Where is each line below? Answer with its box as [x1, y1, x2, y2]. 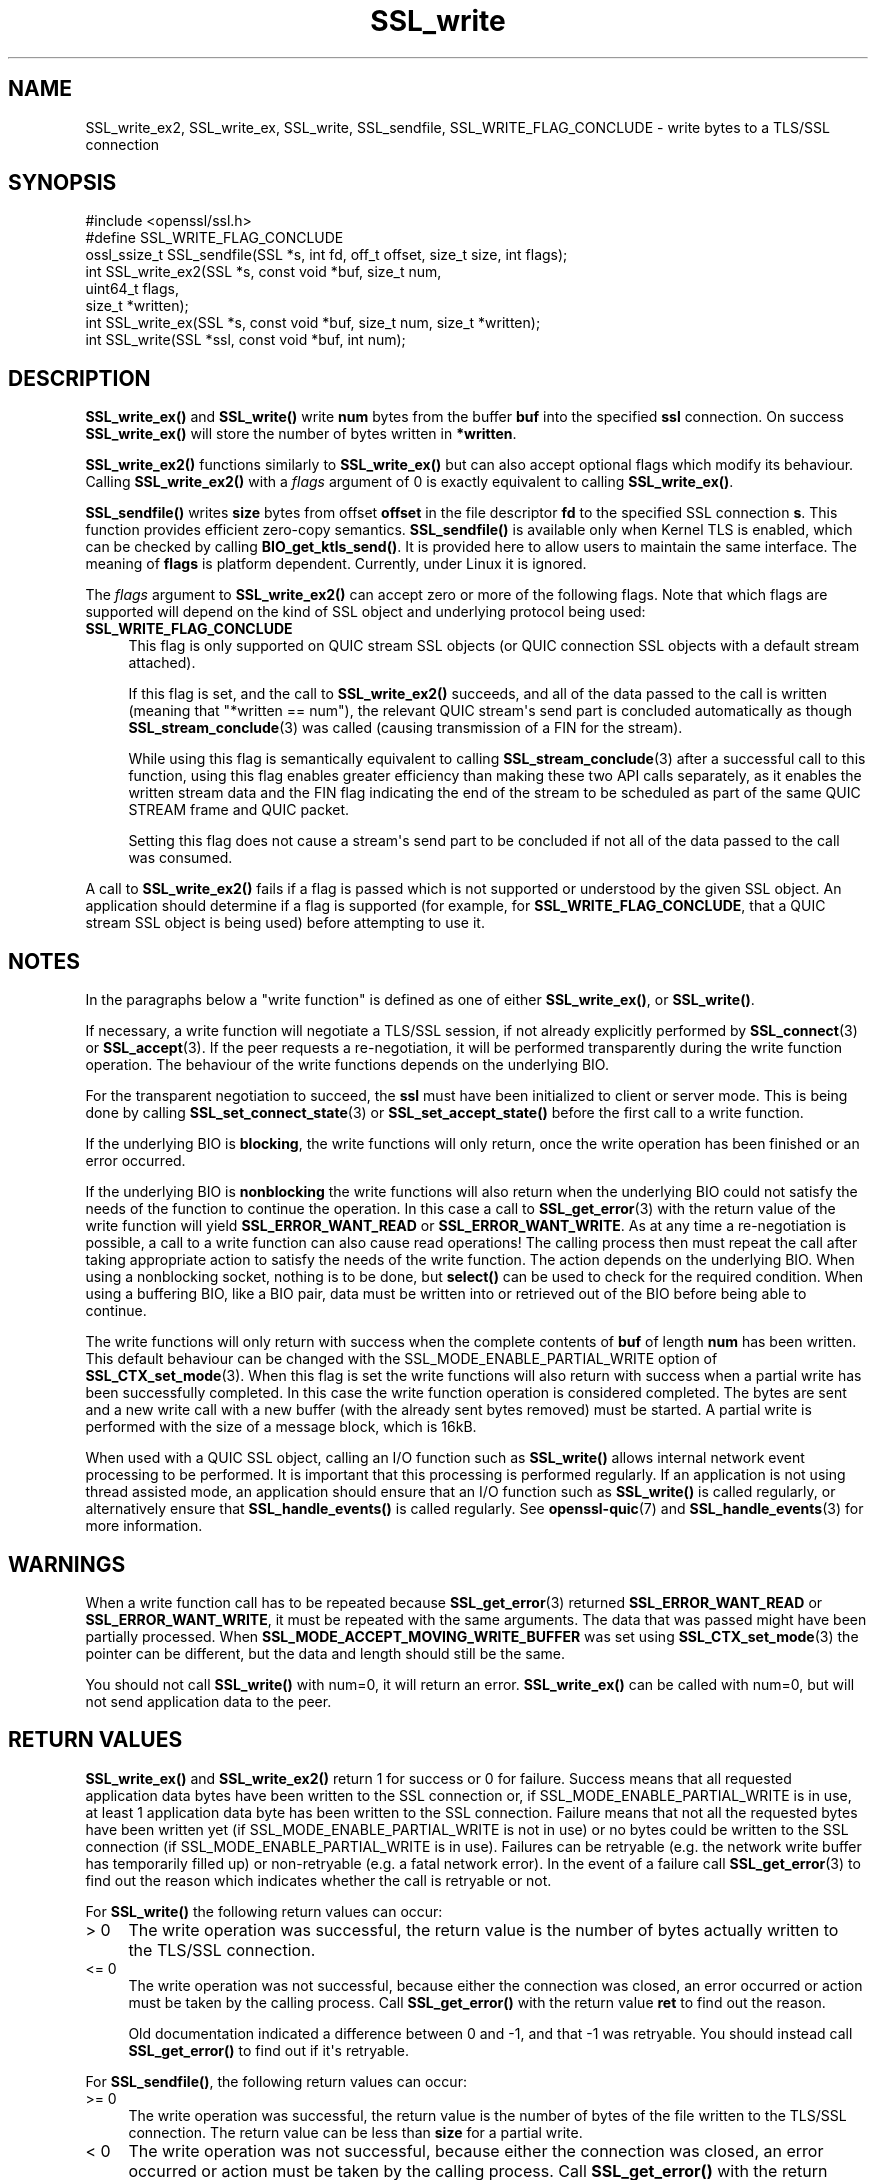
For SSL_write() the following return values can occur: [85, 1902, 443, 1920]
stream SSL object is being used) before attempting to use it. [85, 914, 485, 932]
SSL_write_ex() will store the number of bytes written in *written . [85, 425, 517, 443]
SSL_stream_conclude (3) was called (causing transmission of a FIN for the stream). [128, 719, 683, 737]
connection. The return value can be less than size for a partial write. [128, 2123, 583, 2141]
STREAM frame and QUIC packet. [128, 801, 350, 819]
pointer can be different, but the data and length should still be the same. [85, 1644, 565, 1662]
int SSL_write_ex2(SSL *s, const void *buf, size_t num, [85, 263, 442, 281]
